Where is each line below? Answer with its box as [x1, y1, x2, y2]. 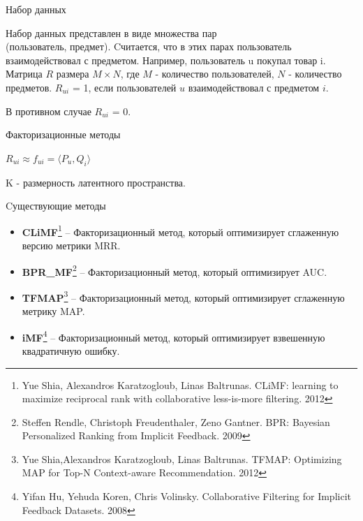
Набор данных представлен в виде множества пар [6, 25, 217, 40]
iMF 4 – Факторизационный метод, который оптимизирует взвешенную [22, 328, 325, 344]
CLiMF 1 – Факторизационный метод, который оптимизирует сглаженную [22, 222, 339, 239]
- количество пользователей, [155, 66, 274, 81]
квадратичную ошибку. [22, 343, 120, 358]
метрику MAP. [22, 304, 85, 318]
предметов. [6, 80, 52, 94]
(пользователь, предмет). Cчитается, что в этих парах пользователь [6, 39, 292, 54]
